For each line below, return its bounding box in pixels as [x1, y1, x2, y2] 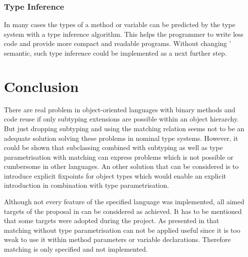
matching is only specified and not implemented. [4, 244, 148, 254]
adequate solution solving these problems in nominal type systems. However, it [4, 133, 238, 143]
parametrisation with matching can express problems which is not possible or [4, 151, 233, 162]
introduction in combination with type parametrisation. [4, 180, 169, 190]
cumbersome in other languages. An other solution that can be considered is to [4, 161, 239, 171]
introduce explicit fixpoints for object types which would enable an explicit [4, 170, 226, 181]
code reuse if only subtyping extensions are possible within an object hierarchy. [4, 114, 239, 124]
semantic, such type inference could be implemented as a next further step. [4, 48, 227, 58]
